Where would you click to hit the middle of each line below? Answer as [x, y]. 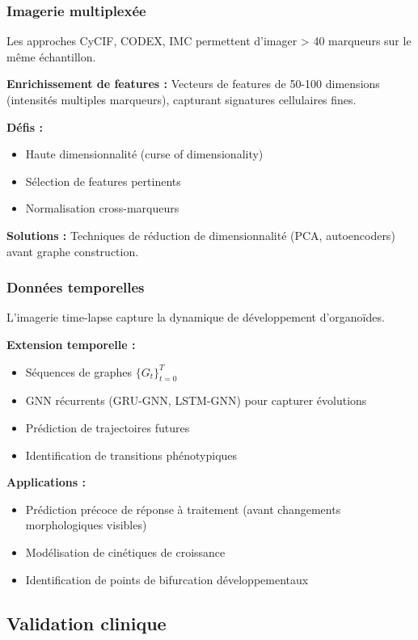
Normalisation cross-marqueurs [102, 208]
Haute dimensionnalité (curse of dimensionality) [144, 154]
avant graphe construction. [73, 251]
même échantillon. [51, 56]
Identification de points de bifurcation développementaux [167, 579]
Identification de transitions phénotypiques [131, 455]
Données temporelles [76, 287]
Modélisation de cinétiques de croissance [125, 552]
